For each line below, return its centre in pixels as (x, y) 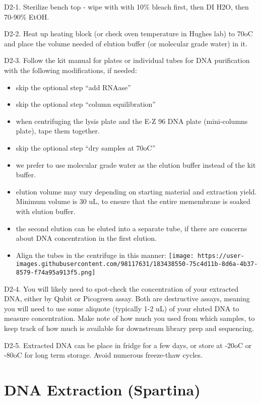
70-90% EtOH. (27, 16)
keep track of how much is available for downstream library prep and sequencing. (129, 328)
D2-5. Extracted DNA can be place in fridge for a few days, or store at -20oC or (128, 345)
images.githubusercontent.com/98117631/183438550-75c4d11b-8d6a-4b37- (137, 264)
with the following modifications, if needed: (71, 70)
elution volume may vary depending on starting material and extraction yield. (136, 191)
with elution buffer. (46, 211)
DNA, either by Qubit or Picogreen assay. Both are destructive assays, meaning (127, 298)
